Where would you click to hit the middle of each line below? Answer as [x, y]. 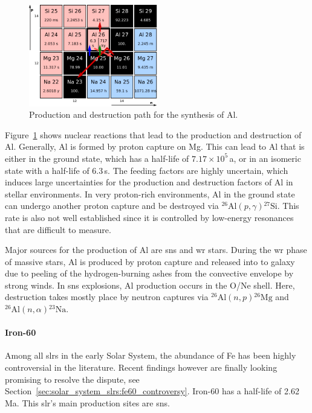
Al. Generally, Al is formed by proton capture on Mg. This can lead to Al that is [155, 146]
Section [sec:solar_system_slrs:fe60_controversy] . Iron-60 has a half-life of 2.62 [152, 391]
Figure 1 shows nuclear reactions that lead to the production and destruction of [153, 134]
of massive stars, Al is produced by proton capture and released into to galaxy [150, 261]
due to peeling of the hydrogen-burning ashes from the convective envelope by [149, 273]
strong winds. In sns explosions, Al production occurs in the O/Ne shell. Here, [150, 285]
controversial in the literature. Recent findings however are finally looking [141, 367]
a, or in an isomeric [265, 158]
